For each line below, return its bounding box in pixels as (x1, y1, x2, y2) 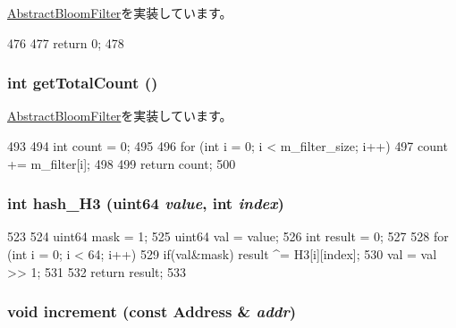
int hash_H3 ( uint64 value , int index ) (7, 192, 284, 214)
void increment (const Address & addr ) (7, 300, 297, 323)
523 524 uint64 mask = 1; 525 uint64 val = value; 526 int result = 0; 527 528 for (7, 227, 449, 246)
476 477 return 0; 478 (7, 33, 124, 52)
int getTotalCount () (7, 71, 158, 94)
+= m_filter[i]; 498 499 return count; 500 (7, 154, 236, 172)
